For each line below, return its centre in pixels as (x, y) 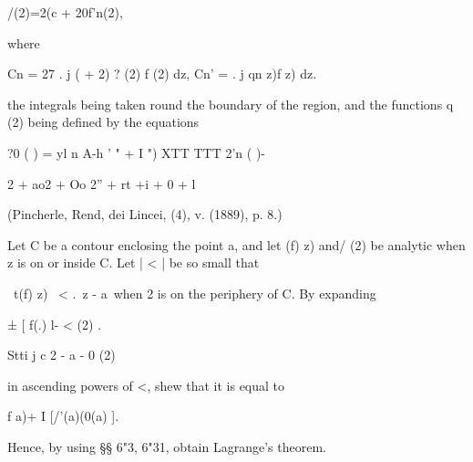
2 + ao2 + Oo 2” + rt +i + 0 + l (102, 183)
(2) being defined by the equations (103, 122)
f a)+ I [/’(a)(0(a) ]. (63, 416)
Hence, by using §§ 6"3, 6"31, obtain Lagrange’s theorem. (167, 446)
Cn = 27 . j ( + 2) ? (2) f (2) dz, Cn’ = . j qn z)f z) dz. (162, 73)
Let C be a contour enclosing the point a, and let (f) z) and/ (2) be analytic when (236, 244)
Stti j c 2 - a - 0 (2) (62, 355)
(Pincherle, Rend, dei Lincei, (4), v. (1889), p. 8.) (145, 214)
